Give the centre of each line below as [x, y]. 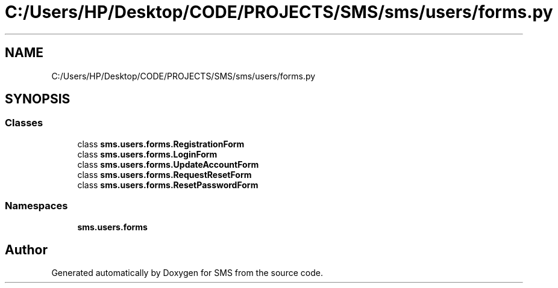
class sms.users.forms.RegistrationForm [161, 144]
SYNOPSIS [38, 99]
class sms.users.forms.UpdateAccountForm [168, 164]
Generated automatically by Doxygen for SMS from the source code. [187, 273]
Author [26, 250]
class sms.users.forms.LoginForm [147, 154]
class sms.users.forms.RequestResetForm [165, 174]
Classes [24, 123]
